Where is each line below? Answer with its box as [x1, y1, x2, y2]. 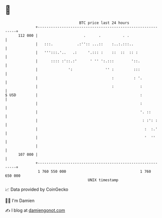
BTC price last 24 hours [79, 20, 130, 25]
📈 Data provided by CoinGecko [5, 186, 69, 192]
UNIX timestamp [88, 177, 119, 183]
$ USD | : [5, 92, 143, 98]
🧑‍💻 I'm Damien [5, 198, 35, 203]
